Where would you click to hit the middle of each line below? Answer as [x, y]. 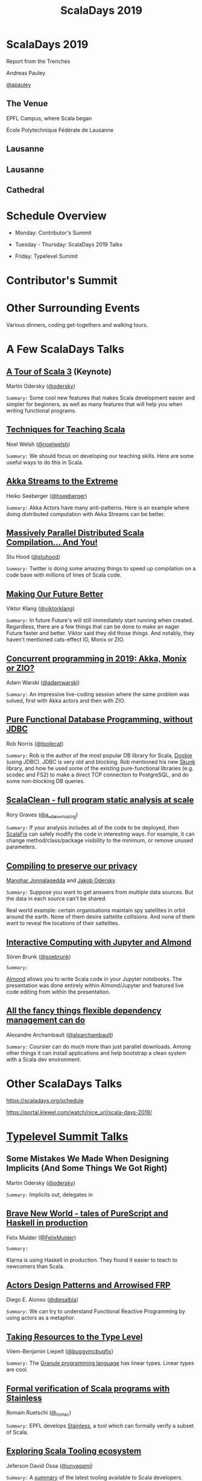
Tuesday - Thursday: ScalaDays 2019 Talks [68, 244]
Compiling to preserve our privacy [72, 866]
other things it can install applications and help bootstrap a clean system [96, 1053]
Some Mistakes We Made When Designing [87, 1159]
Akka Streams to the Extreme [62, 481]
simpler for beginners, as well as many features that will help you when [94, 404]
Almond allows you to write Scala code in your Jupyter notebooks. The [94, 979]
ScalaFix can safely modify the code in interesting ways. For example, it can [100, 834]
